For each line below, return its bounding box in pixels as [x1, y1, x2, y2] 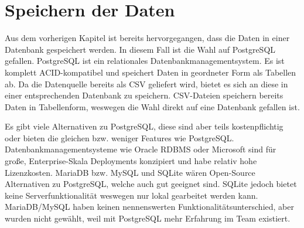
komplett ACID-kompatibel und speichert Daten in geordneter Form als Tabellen [5, 66, 296, 78]
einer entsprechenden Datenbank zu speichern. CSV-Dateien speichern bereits [5, 89, 283, 101]
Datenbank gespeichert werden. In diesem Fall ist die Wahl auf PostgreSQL [5, 43, 276, 55]
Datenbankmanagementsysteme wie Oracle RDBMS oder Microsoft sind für [5, 143, 276, 155]
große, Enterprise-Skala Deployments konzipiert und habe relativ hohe [5, 155, 257, 167]
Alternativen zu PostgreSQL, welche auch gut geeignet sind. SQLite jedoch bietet [5, 178, 297, 190]
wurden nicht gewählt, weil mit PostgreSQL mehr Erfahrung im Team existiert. [5, 212, 291, 224]
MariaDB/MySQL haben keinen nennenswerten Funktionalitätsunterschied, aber [5, 200, 294, 213]
